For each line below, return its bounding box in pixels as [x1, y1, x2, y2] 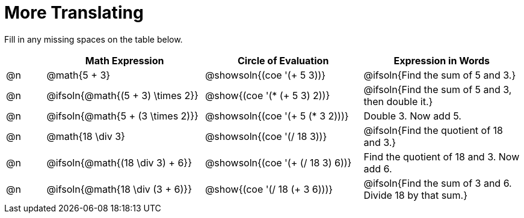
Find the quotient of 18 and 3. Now [363, 150, 520, 163]
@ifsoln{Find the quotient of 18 [363, 124, 504, 136]
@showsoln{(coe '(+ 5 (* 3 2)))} [205, 109, 349, 122]
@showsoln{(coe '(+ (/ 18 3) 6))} [205, 156, 352, 169]
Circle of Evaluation [238, 54, 329, 67]
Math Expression [85, 54, 164, 67]
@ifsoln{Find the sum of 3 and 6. [363, 177, 512, 189]
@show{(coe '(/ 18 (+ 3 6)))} [205, 183, 333, 195]
